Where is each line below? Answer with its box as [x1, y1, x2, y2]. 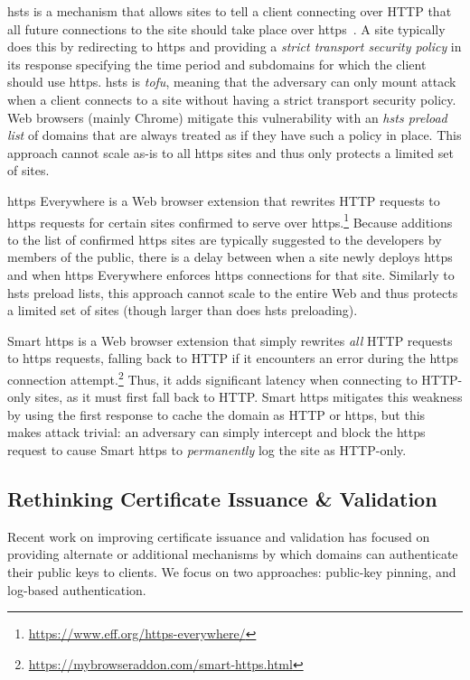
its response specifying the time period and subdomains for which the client [7, 54, 427, 73]
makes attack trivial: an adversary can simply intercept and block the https [7, 423, 426, 442]
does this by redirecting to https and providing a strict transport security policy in [7, 37, 462, 56]
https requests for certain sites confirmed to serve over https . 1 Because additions [7, 210, 453, 231]
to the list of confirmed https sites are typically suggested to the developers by [7, 229, 442, 248]
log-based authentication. [7, 580, 146, 599]
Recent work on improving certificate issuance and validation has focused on [7, 526, 430, 545]
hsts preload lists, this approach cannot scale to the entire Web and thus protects [7, 283, 458, 302]
